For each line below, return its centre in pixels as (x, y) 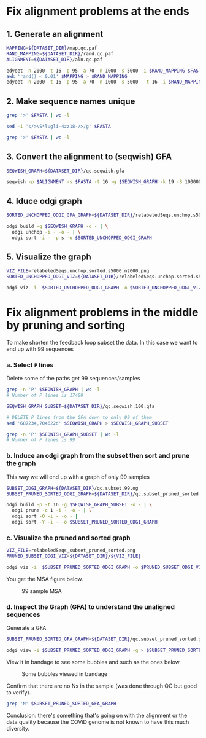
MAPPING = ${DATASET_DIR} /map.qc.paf (52, 48)
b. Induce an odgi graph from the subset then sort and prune (98, 456)
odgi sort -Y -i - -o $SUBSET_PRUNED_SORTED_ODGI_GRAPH (85, 522)
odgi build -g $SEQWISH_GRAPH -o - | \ (57, 226)
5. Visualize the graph (49, 257)
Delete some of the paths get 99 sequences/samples (73, 379)
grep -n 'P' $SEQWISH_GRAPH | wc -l (53, 390)
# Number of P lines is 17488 (45, 395)
